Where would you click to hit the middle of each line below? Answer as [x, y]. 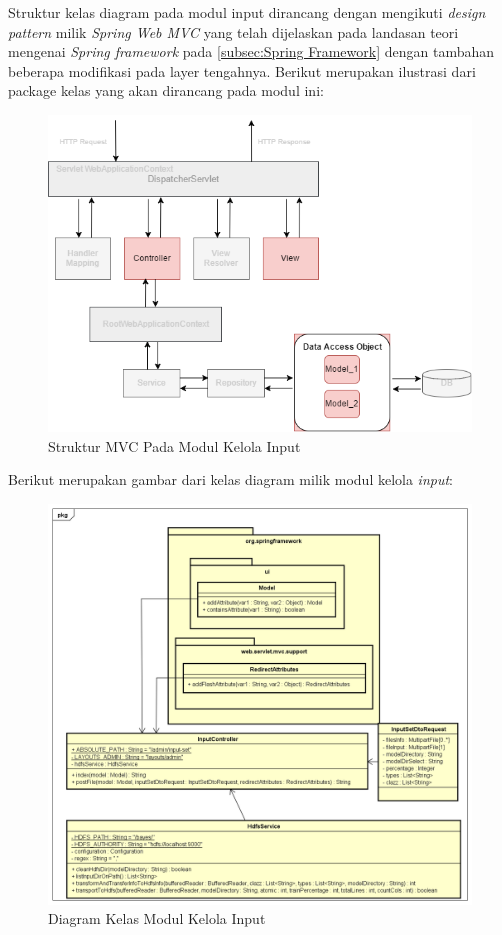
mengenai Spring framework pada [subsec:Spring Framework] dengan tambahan [251, 51]
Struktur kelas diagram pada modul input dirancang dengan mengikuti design [247, 12]
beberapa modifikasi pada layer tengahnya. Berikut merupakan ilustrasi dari [242, 70]
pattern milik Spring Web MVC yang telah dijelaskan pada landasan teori [233, 31]
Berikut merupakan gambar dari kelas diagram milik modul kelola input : [231, 479]
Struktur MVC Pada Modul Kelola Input [174, 445]
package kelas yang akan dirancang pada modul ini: [166, 90]
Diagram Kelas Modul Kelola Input [157, 918]
